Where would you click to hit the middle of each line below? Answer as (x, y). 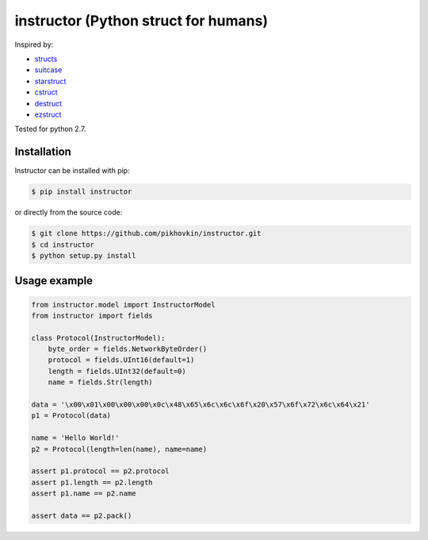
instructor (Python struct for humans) (141, 21)
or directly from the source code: (69, 212)
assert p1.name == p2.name (84, 494)
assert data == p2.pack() (82, 515)
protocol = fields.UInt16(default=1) (121, 360)
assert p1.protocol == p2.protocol (100, 471)
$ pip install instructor (82, 192)
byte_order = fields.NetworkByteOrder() (128, 349)
